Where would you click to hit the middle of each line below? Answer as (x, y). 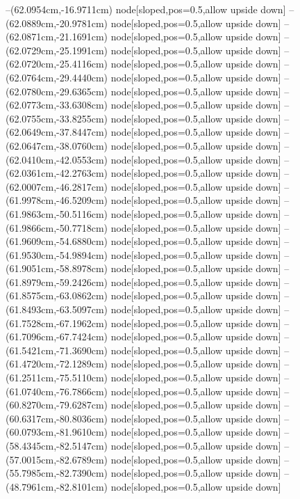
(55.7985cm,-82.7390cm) (57, 473)
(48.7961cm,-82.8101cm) (57, 486)
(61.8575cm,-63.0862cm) (57, 295)
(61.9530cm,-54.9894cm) (57, 254)
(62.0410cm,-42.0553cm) (57, 159)
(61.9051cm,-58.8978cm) (57, 268)
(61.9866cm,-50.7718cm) (57, 227)
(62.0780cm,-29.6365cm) (57, 91)
